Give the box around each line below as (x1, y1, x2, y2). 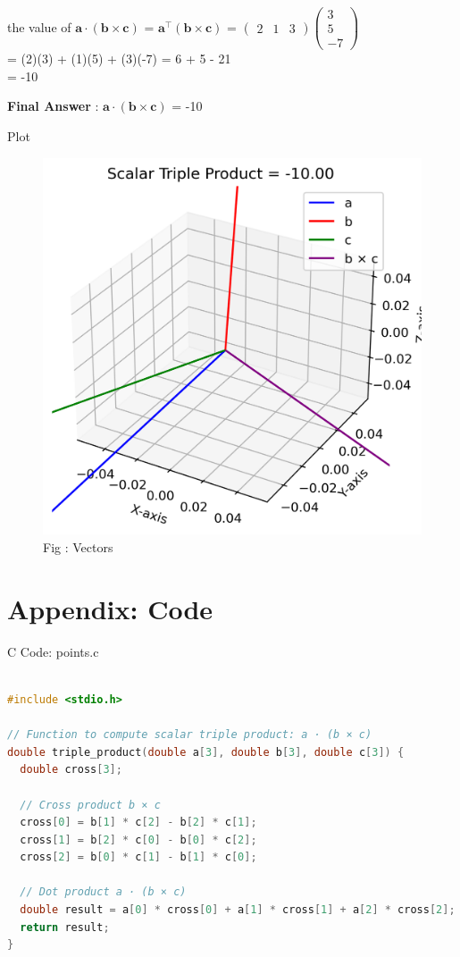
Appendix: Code (7, 590, 213, 626)
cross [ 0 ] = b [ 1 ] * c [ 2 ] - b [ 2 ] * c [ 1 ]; (20, 816, 257, 829)
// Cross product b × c (20, 798, 161, 811)
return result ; (20, 920, 110, 934)
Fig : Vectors (43, 538, 113, 557)
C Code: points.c (7, 642, 99, 660)
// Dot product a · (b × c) (20, 886, 187, 899)
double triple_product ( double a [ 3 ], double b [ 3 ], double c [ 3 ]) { (7, 745, 405, 759)
